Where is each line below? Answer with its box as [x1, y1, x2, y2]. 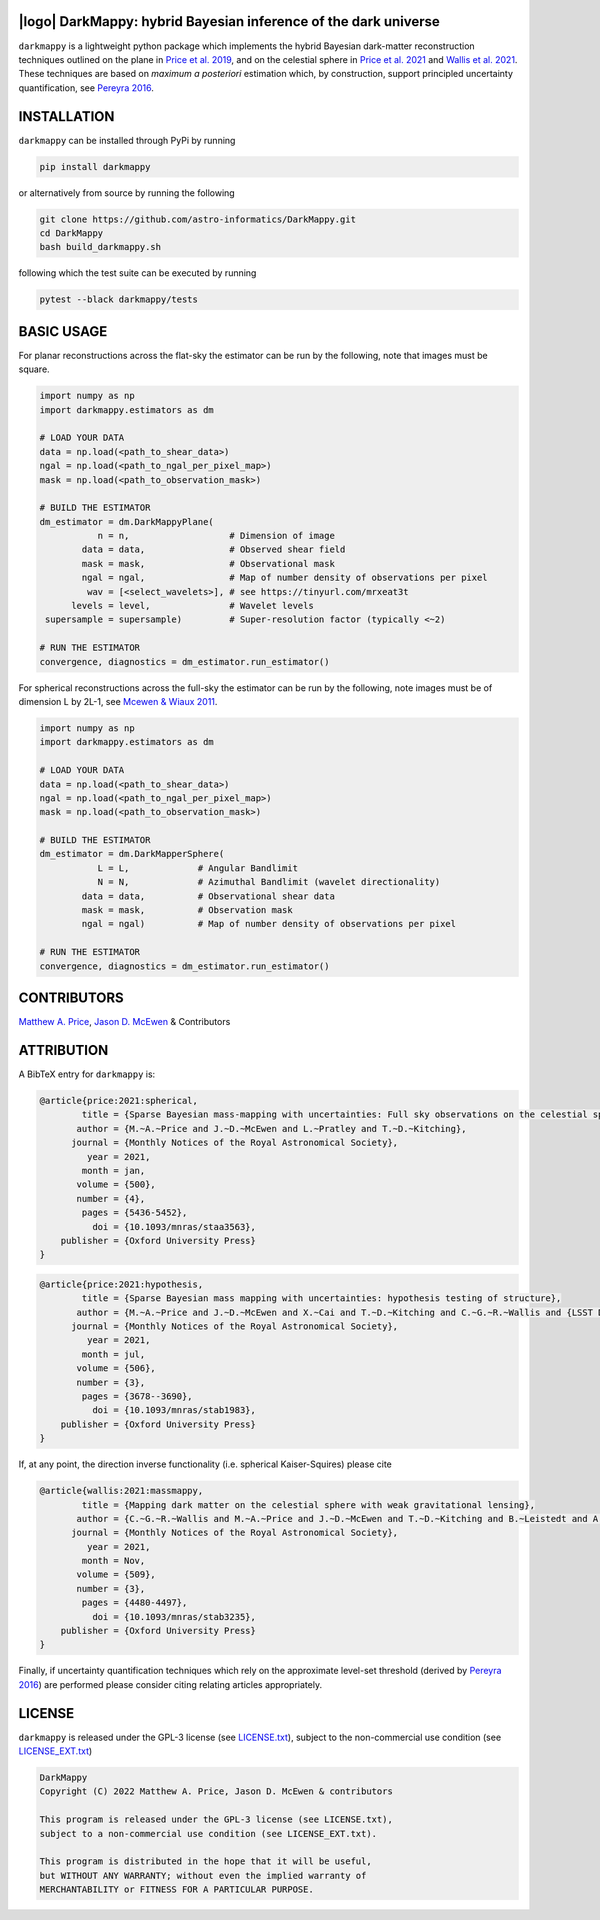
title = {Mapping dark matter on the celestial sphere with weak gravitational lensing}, [81, 1499, 535, 1510]
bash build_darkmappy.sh [39, 241, 162, 253]
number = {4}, [76, 1193, 146, 1204]
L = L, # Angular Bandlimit [97, 862, 299, 874]
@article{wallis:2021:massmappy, [39, 1485, 204, 1497]
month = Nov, [81, 1555, 146, 1567]
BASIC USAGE [18, 323, 108, 340]
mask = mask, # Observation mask [81, 905, 294, 916]
